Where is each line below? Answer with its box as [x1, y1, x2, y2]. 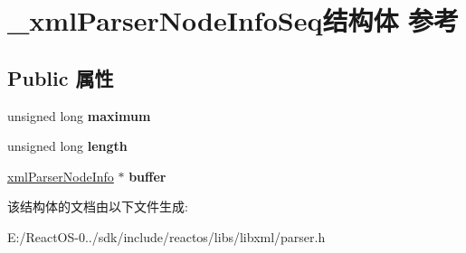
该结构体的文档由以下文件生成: [7, 197, 188, 216]
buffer [128, 166, 166, 185]
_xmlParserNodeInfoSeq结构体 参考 [7, 2, 460, 39]
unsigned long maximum [7, 106, 151, 125]
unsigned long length [7, 136, 128, 155]
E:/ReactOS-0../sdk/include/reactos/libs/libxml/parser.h [7, 227, 326, 246]
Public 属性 [7, 63, 114, 91]
